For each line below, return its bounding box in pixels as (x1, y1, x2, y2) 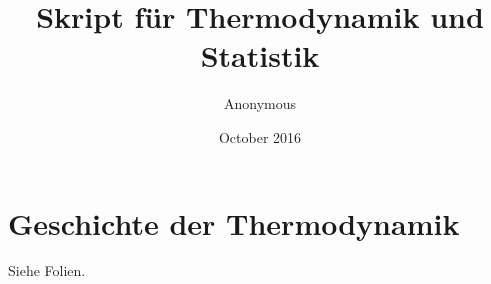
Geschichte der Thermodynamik (8, 202, 460, 243)
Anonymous (223, 93, 297, 114)
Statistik (200, 35, 320, 76)
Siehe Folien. (8, 260, 86, 281)
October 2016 (218, 126, 302, 147)
